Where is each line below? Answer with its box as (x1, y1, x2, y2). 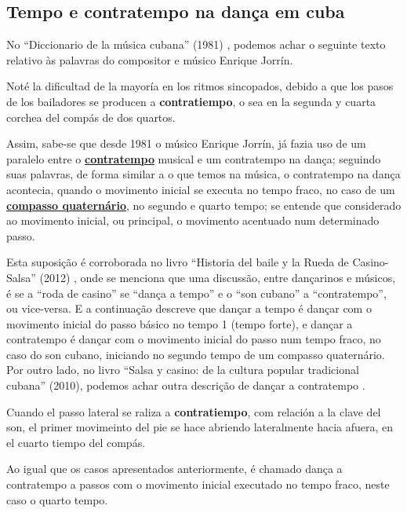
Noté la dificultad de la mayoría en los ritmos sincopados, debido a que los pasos (6, 78, 394, 94)
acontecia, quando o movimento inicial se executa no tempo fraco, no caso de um (6, 181, 395, 197)
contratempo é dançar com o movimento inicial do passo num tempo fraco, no (6, 331, 381, 347)
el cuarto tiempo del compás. (6, 434, 146, 450)
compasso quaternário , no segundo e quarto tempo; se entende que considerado (6, 196, 402, 213)
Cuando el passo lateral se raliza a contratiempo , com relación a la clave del (6, 403, 381, 420)
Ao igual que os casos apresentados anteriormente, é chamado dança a (6, 460, 343, 477)
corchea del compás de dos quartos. (6, 108, 176, 125)
